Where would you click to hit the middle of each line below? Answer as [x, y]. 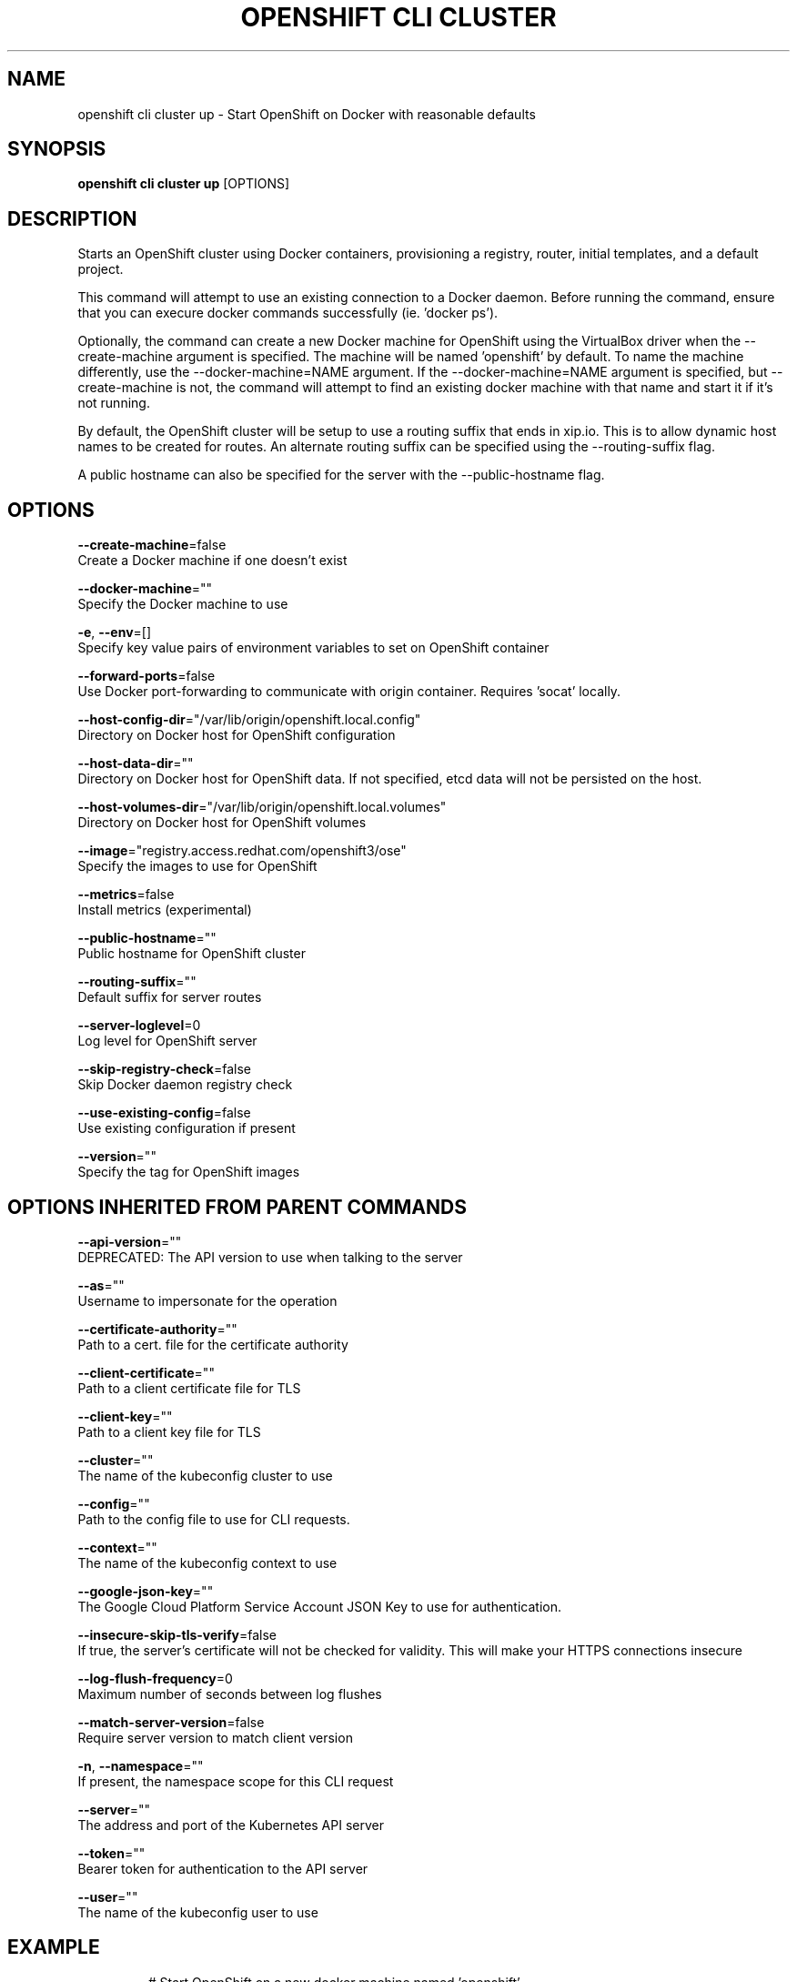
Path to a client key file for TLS [169, 1431]
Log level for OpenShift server [167, 1041]
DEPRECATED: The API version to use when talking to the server [270, 1257]
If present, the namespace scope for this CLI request [236, 1781]
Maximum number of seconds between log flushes [230, 1694]
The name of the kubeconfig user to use [198, 1912]
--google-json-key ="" [146, 1591]
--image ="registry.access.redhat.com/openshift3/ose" [242, 851]
